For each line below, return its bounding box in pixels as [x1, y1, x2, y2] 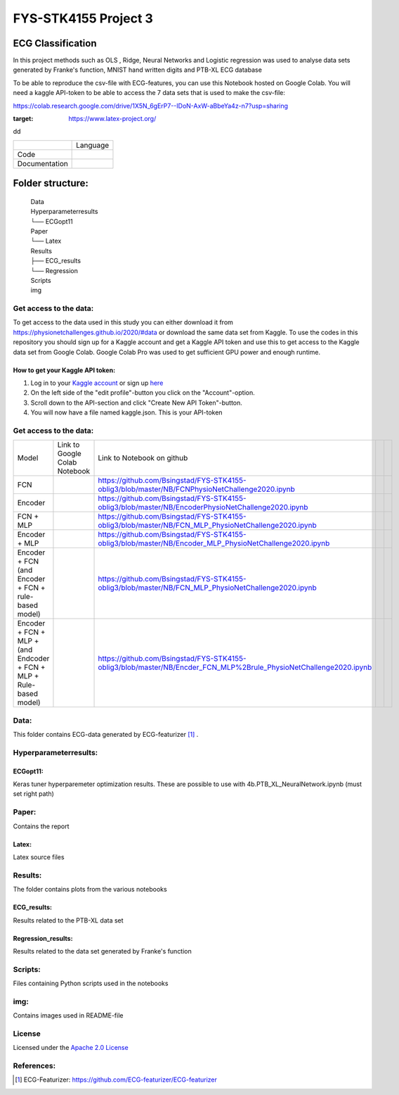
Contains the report [13, 822, 70, 830]
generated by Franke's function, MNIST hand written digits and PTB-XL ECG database [13, 65, 263, 74]
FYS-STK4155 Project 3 [13, 11, 154, 26]
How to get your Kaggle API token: [13, 366, 116, 374]
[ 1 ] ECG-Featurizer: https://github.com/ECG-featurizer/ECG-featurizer [15, 1075, 218, 1084]
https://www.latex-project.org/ [68, 115, 157, 123]
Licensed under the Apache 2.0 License [13, 1044, 129, 1052]
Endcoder [17, 654, 50, 664]
